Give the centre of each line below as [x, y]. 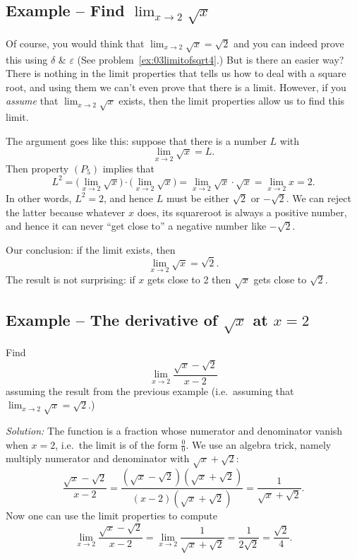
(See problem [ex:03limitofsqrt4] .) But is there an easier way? [211, 59]
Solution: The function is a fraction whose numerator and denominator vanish [174, 430]
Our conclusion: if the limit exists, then [91, 249]
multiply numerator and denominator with [98, 458]
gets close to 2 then [189, 279]
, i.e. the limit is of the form [116, 444]
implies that [128, 168]
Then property [37, 168]
